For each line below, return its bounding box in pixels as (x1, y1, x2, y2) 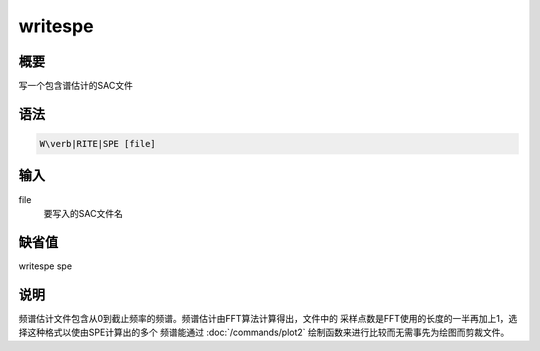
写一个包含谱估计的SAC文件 (18, 80, 134, 92)
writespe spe (18, 260, 73, 272)
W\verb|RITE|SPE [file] (39, 138, 157, 150)
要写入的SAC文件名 (43, 207, 124, 219)
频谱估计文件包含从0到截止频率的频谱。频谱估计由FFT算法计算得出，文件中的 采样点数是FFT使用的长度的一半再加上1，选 (18, 312, 518, 324)
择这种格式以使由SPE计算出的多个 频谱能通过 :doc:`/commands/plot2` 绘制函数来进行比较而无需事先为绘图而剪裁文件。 (18, 326, 510, 339)
